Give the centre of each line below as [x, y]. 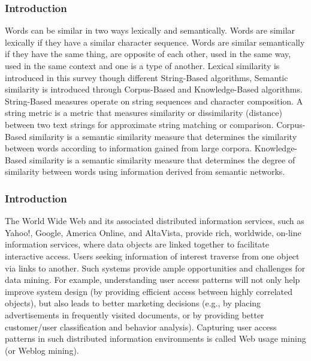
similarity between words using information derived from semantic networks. [145, 171]
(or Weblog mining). [42, 350]
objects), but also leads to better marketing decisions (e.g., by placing [133, 303]
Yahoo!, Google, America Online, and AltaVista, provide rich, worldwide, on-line [153, 232]
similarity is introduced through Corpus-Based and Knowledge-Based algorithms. [154, 89]
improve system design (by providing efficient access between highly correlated [149, 291]
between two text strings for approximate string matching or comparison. [139, 124]
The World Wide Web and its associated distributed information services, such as [155, 221]
